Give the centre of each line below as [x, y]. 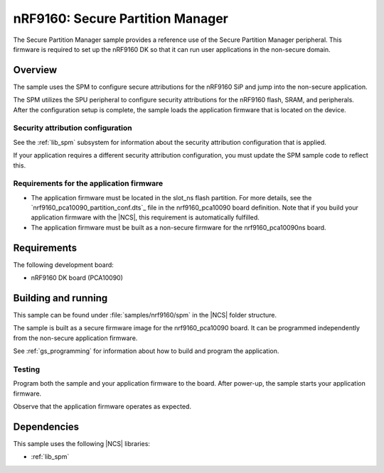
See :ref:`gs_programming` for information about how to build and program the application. [146, 351]
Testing [27, 369]
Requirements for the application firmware [88, 183]
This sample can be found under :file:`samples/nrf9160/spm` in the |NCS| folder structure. [145, 315]
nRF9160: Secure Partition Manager [121, 18]
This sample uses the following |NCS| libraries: [82, 444]
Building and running [60, 298]
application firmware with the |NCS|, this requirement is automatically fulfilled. [145, 217]
